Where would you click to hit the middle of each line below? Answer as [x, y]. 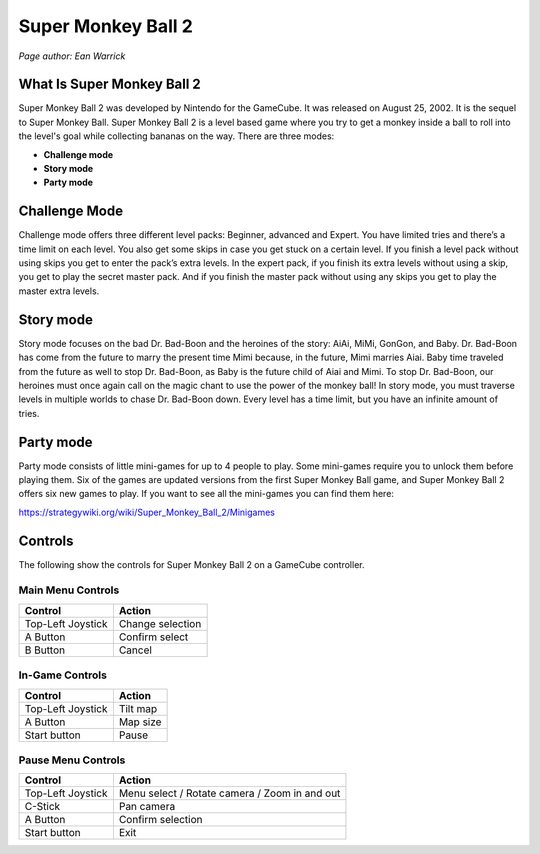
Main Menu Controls [69, 590]
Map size [140, 722]
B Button [44, 650]
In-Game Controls [62, 675]
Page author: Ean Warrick [72, 56]
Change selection [160, 623]
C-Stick [42, 807]
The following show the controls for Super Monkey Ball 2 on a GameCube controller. [191, 564]
